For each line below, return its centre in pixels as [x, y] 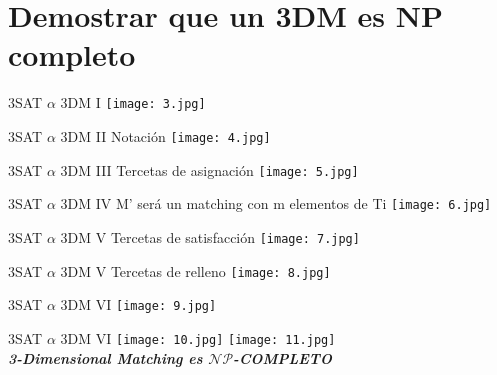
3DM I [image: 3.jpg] [133, 102]
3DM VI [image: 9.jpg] [138, 304]
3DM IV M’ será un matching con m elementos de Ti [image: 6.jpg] [276, 203]
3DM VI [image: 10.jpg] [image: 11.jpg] [198, 337]
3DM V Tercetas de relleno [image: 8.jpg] [195, 270]
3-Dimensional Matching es [105, 357]
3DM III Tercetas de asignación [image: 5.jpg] [209, 169]
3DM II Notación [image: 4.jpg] [165, 135]
